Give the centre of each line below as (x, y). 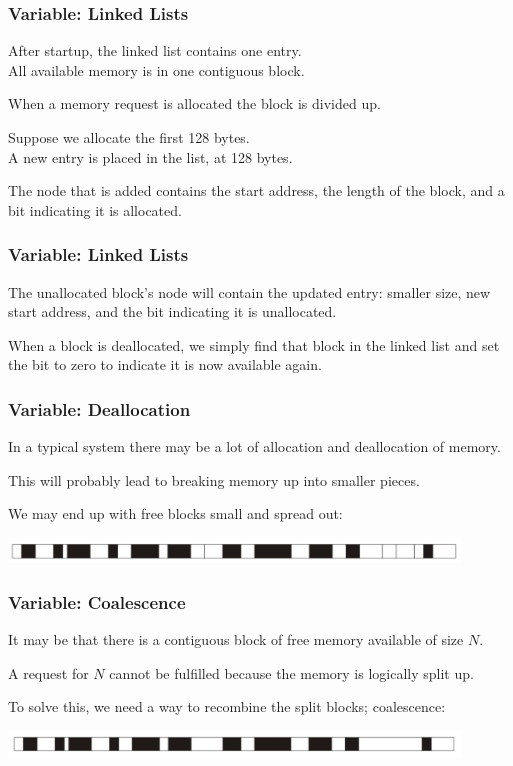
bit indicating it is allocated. (95, 209)
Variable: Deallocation (99, 408)
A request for (48, 672)
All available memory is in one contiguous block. (156, 69)
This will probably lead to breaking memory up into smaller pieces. (214, 479)
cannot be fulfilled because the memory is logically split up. (291, 672)
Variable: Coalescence (97, 601)
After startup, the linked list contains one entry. (155, 50)
